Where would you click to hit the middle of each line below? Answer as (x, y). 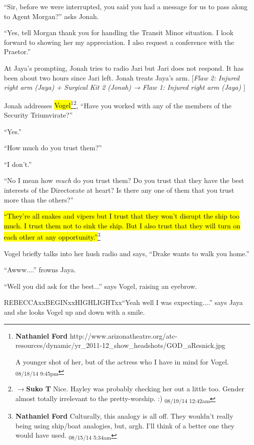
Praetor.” (17, 51)
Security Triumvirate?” (38, 115)
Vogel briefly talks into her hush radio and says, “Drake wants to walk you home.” (127, 253)
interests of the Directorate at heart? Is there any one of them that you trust (119, 190)
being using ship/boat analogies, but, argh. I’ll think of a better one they (125, 425)
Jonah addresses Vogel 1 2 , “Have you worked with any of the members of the (118, 104)
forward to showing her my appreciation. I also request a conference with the (119, 42)
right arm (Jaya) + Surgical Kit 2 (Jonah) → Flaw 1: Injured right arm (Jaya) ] (125, 87)
